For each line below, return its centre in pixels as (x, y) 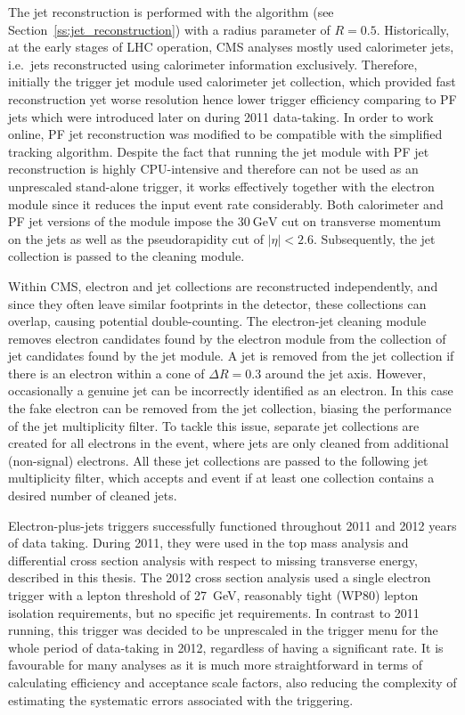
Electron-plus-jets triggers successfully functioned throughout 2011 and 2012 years (232, 525)
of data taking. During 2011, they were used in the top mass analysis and (208, 543)
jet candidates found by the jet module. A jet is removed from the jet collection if (231, 356)
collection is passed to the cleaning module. (126, 256)
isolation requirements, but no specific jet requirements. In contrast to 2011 (214, 612)
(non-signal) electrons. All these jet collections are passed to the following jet (218, 460)
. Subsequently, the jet (374, 238)
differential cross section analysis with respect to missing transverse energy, (213, 560)
